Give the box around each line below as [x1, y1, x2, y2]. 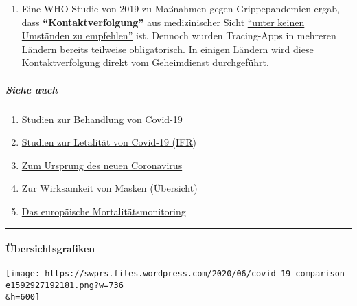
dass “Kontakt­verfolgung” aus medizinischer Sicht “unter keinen [21, 14, 305, 29]
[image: [5, 269, 41, 279]
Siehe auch [5, 82, 58, 96]
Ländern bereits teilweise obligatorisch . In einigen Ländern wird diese [21, 41, 314, 56]
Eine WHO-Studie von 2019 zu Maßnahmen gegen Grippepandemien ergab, [21, 1, 340, 15]
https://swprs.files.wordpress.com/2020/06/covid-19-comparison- [45, 269, 350, 279]
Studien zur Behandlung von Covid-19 [21, 111, 183, 126]
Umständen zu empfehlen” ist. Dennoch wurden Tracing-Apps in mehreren [21, 28, 336, 43]
